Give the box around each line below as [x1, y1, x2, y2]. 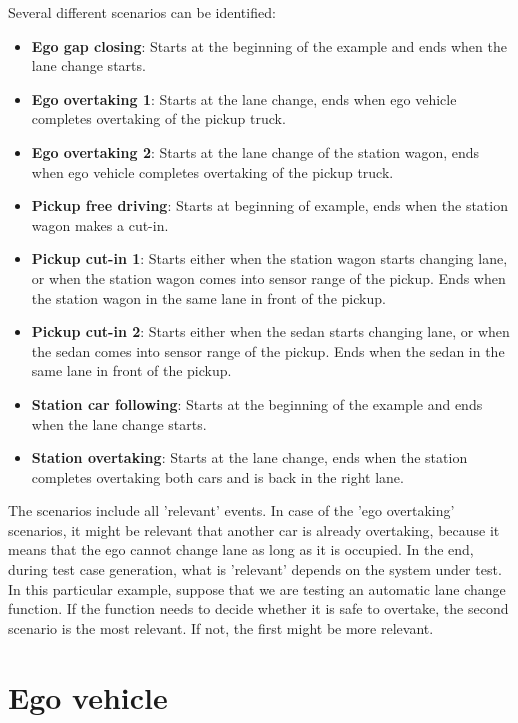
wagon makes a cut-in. [31, 214, 169, 235]
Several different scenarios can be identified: [8, 2, 276, 22]
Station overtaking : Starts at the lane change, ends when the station [31, 447, 468, 468]
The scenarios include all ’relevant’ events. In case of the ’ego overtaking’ [8, 500, 455, 521]
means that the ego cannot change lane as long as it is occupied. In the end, [8, 539, 474, 560]
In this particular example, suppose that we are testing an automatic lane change [8, 578, 506, 599]
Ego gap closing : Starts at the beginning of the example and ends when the [31, 35, 507, 56]
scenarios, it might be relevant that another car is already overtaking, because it [8, 519, 500, 540]
